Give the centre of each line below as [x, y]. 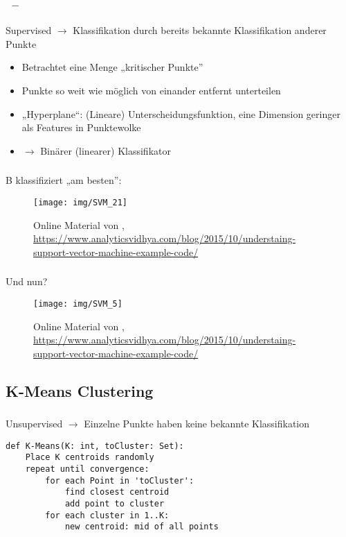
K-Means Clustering [80, 390]
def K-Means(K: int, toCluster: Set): [95, 446]
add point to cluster [115, 503]
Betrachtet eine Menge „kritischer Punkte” [112, 67]
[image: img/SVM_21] [81, 202]
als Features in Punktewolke [81, 127]
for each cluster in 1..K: [107, 515]
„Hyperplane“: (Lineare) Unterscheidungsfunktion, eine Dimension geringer [181, 113]
